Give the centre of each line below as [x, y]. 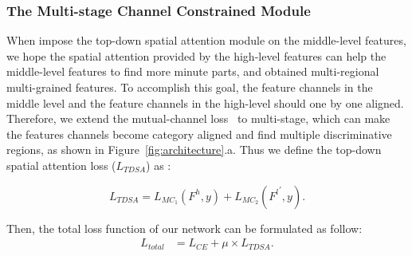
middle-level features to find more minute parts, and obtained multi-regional [193, 71]
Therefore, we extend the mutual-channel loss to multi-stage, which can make [198, 118]
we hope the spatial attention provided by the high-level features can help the [196, 55]
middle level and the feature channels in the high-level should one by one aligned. [205, 102]
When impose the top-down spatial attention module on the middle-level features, [206, 40]
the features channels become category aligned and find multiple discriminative [199, 134]
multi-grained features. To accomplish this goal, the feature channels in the [190, 87]
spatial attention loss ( [61, 165]
